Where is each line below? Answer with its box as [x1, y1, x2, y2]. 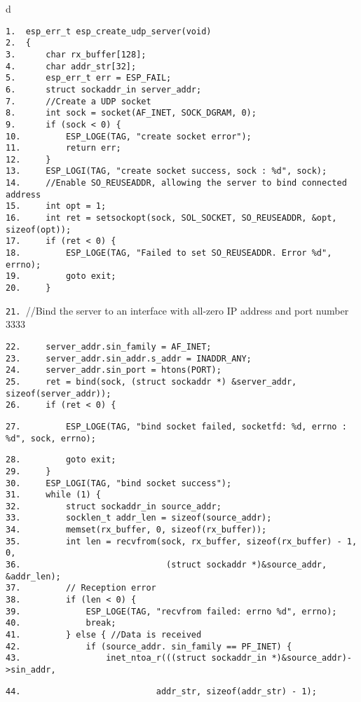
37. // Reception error [6, 583, 156, 593]
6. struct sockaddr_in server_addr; [6, 84, 202, 95]
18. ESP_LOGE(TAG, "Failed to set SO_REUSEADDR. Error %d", [6, 248, 332, 259]
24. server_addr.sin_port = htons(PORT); [6, 365, 222, 376]
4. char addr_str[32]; [6, 61, 137, 71]
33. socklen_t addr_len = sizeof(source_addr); [6, 513, 272, 523]
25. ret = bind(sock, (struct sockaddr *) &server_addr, [6, 376, 297, 387]
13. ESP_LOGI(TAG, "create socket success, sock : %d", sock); [6, 166, 327, 177]
